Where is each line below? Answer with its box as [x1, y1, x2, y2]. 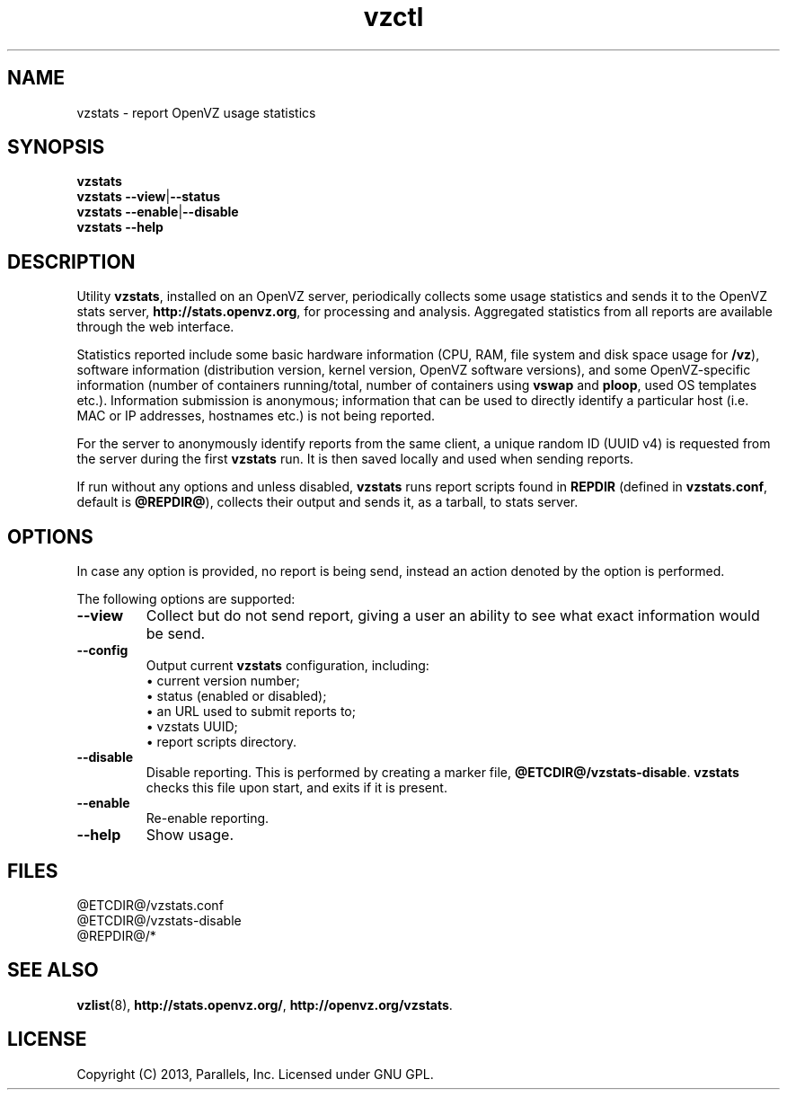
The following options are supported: [76, 591, 296, 607]
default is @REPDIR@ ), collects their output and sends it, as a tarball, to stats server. [76, 494, 579, 510]
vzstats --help [76, 219, 164, 235]
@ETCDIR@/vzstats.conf [76, 897, 224, 913]
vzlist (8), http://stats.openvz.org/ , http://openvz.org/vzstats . [76, 996, 453, 1013]
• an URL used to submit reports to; [146, 703, 356, 720]
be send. [146, 624, 206, 643]
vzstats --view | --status [76, 189, 221, 205]
